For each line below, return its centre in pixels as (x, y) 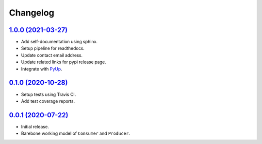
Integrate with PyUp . (42, 69)
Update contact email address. (52, 55)
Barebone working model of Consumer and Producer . (76, 133)
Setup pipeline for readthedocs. (53, 48)
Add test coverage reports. (48, 101)
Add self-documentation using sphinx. (59, 42)
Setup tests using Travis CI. (49, 94)
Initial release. (35, 126)
